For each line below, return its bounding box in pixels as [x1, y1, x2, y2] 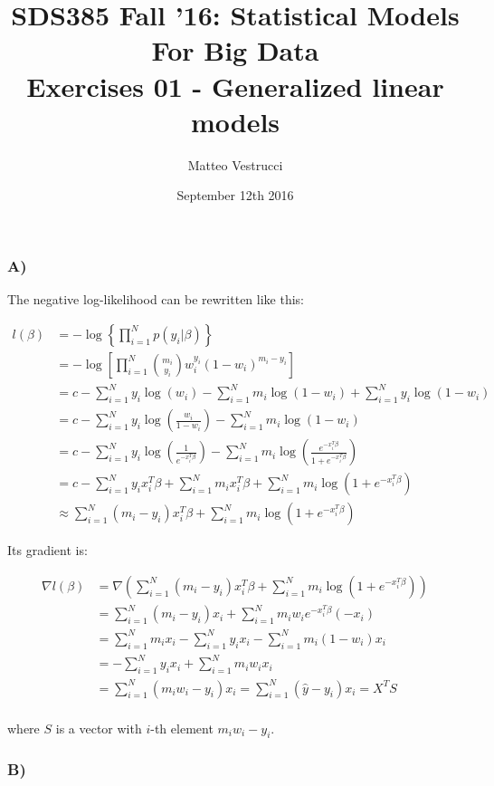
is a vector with [55, 718, 142, 737]
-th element [150, 718, 214, 737]
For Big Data [151, 32, 319, 69]
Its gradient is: [7, 541, 88, 560]
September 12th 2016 [176, 186, 294, 205]
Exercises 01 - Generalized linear [26, 67, 444, 104]
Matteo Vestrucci [187, 155, 283, 174]
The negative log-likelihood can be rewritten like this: [7, 290, 304, 309]
